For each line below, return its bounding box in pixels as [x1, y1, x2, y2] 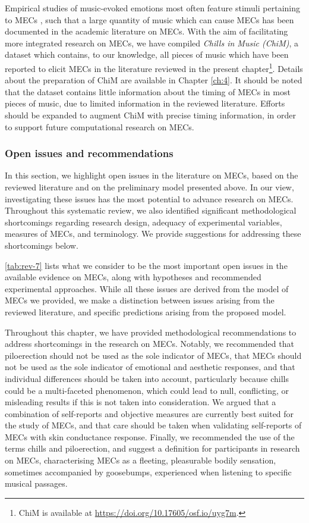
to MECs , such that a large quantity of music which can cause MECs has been [5, 13, 294, 26]
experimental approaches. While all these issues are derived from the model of [5, 282, 289, 295]
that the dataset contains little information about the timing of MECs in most [5, 85, 291, 98]
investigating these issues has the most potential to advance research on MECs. [5, 192, 294, 205]
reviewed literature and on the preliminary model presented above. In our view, [5, 181, 294, 193]
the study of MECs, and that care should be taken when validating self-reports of [5, 419, 302, 431]
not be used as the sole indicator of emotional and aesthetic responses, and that [5, 361, 295, 373]
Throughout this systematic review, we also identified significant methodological [5, 204, 297, 217]
